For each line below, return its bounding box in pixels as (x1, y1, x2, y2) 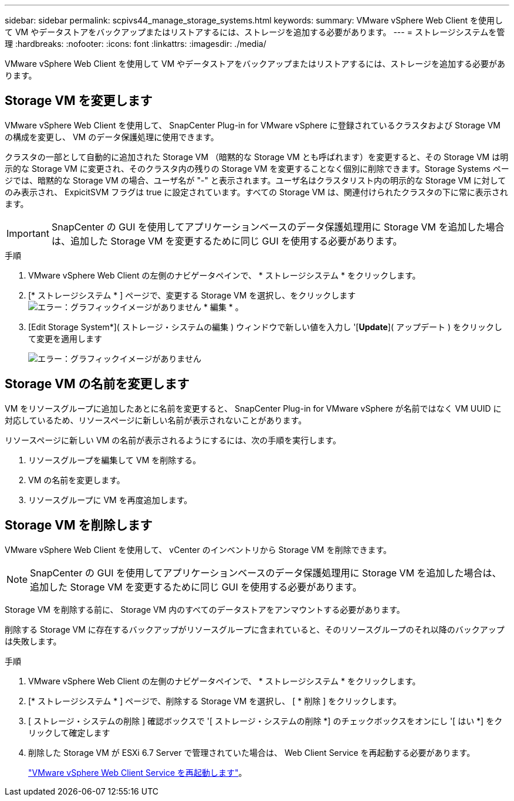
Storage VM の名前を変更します (5, 376, 190, 392)
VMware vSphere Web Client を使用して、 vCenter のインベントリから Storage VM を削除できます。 (5, 544, 392, 555)
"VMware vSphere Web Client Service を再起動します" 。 (28, 767, 247, 778)
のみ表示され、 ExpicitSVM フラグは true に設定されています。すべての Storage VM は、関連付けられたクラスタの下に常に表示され (5, 186, 508, 197)
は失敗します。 (5, 636, 62, 646)
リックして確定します (28, 727, 110, 738)
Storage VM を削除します (5, 518, 153, 533)
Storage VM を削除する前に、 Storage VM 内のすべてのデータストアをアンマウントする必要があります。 (5, 604, 405, 615)
